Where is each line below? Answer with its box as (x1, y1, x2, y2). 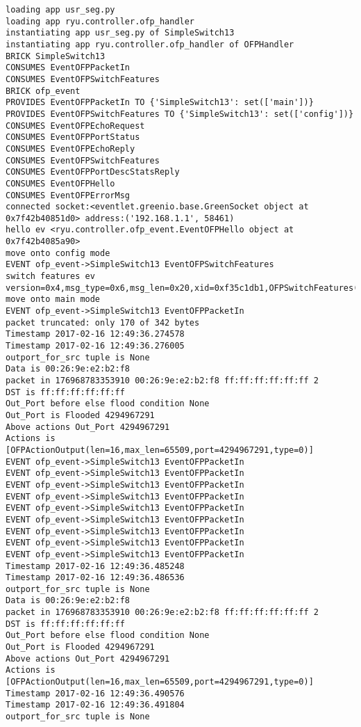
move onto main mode (6, 294, 101, 305)
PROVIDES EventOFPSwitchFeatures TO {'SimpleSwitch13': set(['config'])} (6, 109, 354, 119)
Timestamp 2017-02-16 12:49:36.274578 (6, 329, 185, 339)
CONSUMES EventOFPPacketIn (6, 63, 130, 73)
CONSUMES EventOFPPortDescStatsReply (6, 167, 180, 177)
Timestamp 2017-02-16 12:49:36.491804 (6, 700, 185, 710)
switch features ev (6, 271, 95, 282)
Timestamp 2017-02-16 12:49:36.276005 (6, 341, 185, 351)
